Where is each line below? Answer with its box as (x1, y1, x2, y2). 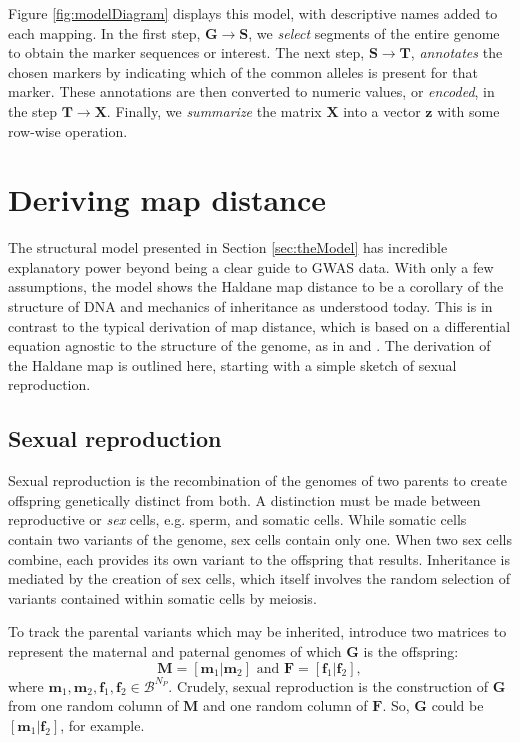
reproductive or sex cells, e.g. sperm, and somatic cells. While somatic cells (8, 509, 467, 530)
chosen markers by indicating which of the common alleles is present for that (8, 61, 478, 82)
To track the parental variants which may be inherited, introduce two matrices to (8, 621, 507, 642)
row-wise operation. (8, 120, 128, 141)
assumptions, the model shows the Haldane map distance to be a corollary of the (8, 276, 504, 297)
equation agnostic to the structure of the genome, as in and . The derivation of (8, 335, 491, 356)
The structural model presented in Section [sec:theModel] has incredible (8, 237, 448, 258)
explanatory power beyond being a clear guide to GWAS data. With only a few (8, 256, 494, 277)
